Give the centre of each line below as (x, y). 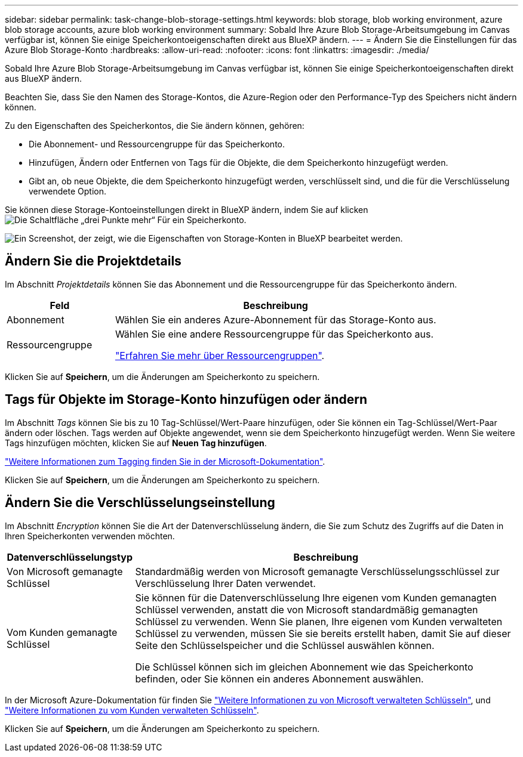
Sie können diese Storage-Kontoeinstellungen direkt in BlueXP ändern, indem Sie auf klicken (187, 210)
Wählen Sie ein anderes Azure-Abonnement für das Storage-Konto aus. (276, 319)
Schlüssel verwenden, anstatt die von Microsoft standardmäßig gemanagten (307, 609)
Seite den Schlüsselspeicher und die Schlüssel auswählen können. (285, 645)
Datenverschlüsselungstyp (70, 557)
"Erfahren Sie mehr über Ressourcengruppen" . (220, 355)
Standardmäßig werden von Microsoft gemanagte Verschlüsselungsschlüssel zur (317, 571)
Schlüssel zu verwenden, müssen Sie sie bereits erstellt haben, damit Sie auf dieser (323, 633)
